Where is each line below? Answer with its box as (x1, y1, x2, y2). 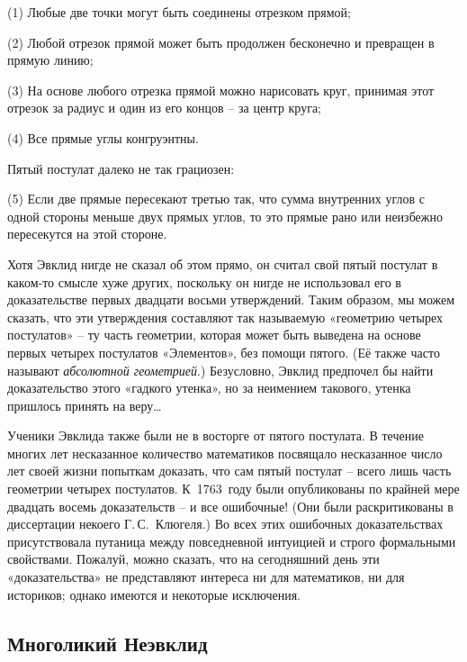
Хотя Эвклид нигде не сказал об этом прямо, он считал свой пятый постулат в (7, 254, 438, 273)
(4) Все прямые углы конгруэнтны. (7, 128, 199, 147)
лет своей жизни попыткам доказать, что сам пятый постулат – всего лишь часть (7, 461, 452, 480)
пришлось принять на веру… (7, 395, 162, 414)
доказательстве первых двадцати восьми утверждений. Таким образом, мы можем (7, 290, 455, 309)
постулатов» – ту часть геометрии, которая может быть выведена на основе (7, 325, 421, 344)
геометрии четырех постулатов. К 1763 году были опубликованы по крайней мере (7, 479, 460, 498)
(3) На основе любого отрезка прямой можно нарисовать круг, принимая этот (7, 80, 435, 99)
